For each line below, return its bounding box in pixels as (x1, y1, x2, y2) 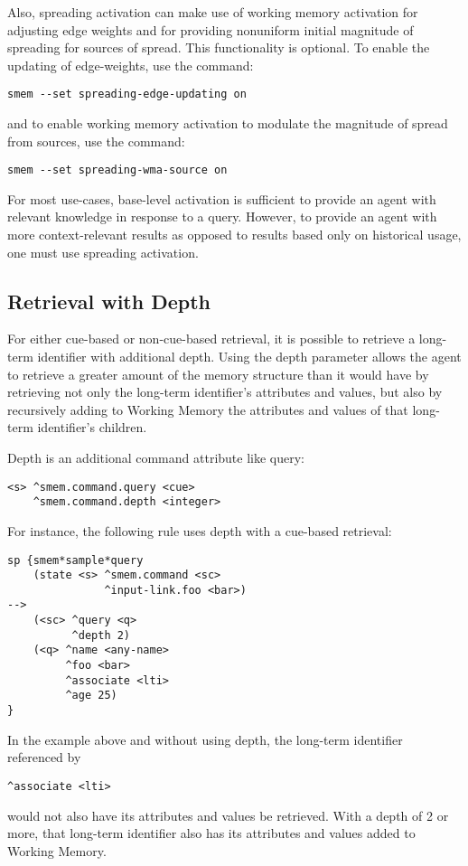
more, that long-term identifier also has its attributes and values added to (7, 824, 416, 842)
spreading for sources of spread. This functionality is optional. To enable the (7, 38, 430, 57)
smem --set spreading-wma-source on (7, 164, 228, 177)
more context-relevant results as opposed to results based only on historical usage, (7, 225, 462, 244)
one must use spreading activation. (7, 242, 199, 261)
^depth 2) (71, 628, 131, 642)
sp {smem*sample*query (7, 553, 144, 567)
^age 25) (65, 689, 117, 702)
